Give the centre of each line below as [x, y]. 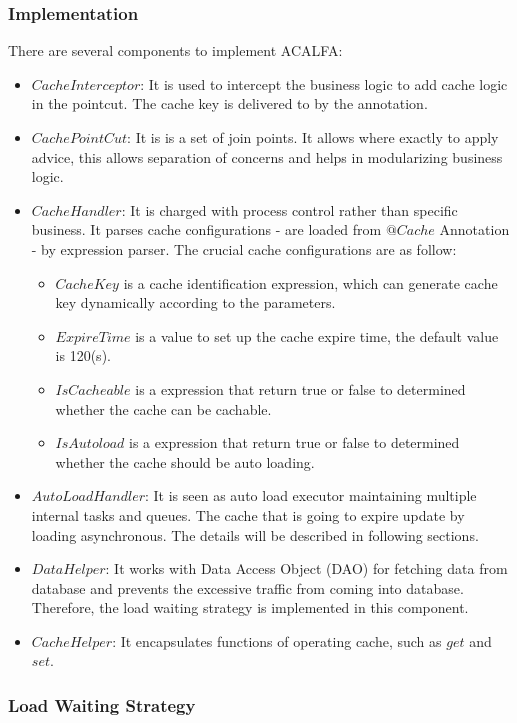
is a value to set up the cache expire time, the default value [317, 335]
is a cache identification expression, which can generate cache [310, 282]
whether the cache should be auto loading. [185, 461]
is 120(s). [83, 355]
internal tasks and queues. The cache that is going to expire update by [248, 514]
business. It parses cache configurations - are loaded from [206, 229]
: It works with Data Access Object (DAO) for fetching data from [306, 568]
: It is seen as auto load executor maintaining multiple [310, 495]
